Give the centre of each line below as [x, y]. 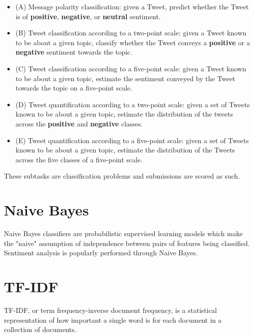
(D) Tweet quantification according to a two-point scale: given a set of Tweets [133, 104]
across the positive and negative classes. [79, 123]
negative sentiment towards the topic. [74, 52]
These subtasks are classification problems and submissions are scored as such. [122, 176]
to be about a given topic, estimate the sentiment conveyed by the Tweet [125, 78]
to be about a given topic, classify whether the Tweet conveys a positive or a [133, 42]
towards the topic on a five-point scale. [74, 88]
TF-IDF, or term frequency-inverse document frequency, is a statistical [111, 310]
